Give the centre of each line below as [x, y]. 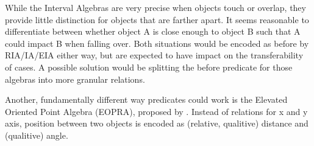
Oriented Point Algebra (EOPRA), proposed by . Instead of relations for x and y [156, 111]
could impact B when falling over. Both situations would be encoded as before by [157, 43]
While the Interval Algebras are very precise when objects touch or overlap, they [155, 7]
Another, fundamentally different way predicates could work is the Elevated [146, 99]
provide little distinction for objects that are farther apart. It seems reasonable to [157, 19]
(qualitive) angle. [37, 135]
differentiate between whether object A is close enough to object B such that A [153, 31]
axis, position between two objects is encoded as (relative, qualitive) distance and [157, 123]
